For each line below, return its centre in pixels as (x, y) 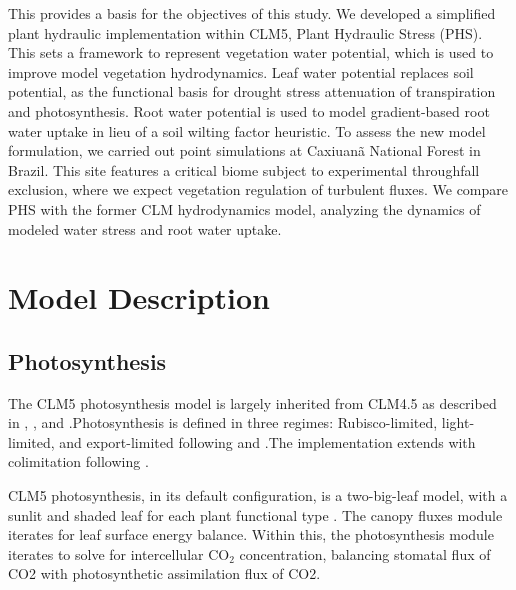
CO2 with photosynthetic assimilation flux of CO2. (164, 573)
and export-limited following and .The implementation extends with (267, 441)
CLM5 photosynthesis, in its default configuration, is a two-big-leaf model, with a (258, 495)
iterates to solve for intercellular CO (119, 553)
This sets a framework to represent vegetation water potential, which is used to (251, 52)
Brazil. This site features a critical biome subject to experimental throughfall (244, 169)
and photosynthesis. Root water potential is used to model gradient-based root (249, 110)
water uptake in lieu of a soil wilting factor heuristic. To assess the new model (247, 130)
